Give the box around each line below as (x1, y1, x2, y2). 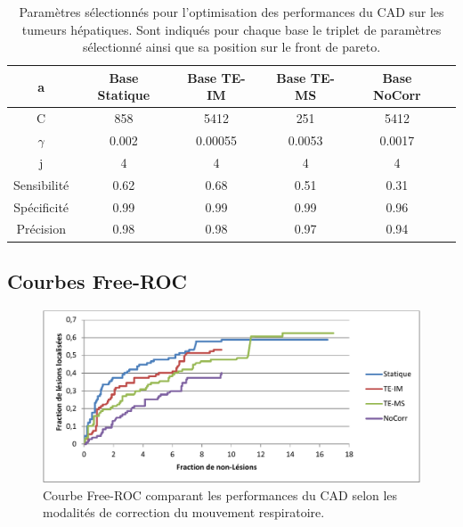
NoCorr (373, 86, 421, 104)
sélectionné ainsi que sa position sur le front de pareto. (82, 37, 381, 56)
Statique (97, 86, 150, 104)
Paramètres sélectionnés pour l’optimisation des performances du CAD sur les (19, 3, 444, 21)
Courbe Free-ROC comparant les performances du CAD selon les (43, 485, 398, 504)
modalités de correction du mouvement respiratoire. (43, 503, 325, 522)
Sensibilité (13, 175, 69, 194)
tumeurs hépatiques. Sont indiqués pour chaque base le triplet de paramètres (21, 20, 442, 38)
